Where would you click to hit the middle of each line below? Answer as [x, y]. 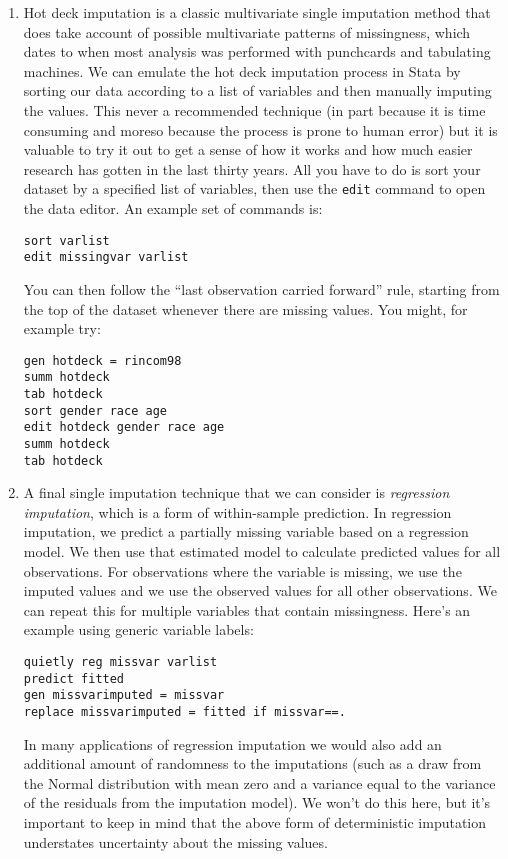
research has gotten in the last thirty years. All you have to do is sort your [252, 168]
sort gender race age [95, 410]
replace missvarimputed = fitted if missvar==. [184, 712]
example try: [62, 328]
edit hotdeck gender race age [124, 427]
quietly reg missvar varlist [120, 662]
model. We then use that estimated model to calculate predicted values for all [262, 551]
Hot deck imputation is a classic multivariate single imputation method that [257, 12]
